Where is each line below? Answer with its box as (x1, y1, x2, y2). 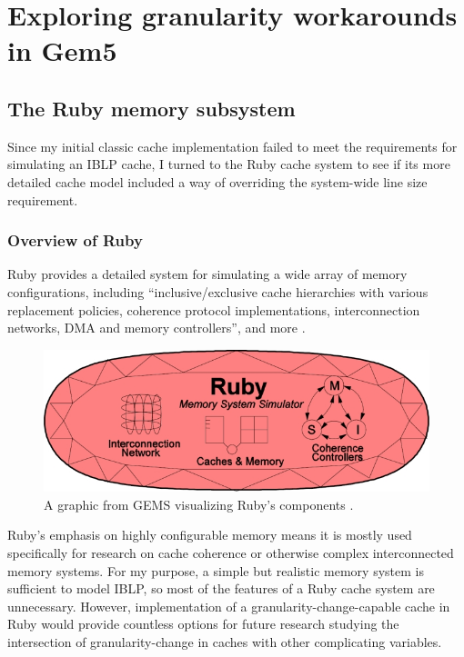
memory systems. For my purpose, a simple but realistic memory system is (7, 561, 424, 580)
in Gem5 (7, 32, 117, 69)
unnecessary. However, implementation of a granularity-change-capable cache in (7, 596, 450, 615)
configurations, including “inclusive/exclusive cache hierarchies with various (7, 282, 429, 301)
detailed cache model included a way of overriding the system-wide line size (7, 172, 428, 191)
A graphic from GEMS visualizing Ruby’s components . (44, 494, 354, 513)
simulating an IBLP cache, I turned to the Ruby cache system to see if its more (7, 154, 450, 174)
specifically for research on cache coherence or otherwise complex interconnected (7, 543, 454, 562)
